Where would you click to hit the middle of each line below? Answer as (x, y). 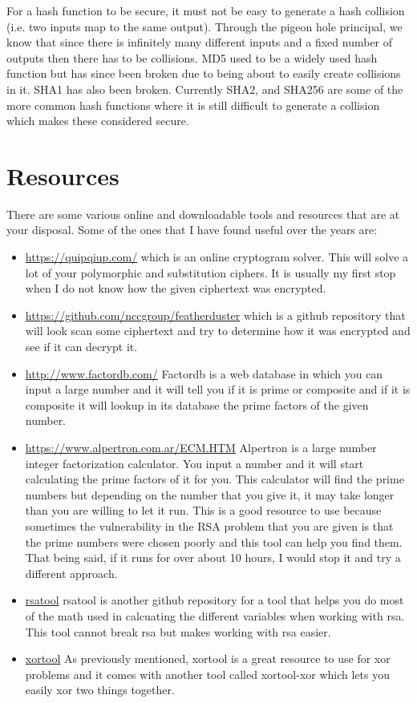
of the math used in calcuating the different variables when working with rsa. (215, 615)
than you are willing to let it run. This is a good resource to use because (203, 510)
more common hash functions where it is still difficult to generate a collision (193, 105)
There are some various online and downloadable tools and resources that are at (203, 214)
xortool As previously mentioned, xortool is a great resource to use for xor (208, 659)
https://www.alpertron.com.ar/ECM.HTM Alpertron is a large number (201, 447)
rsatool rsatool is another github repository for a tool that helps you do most (215, 600)
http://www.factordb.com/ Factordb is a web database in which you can (204, 373)
